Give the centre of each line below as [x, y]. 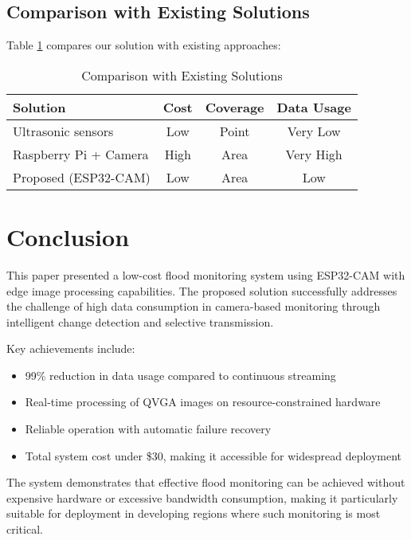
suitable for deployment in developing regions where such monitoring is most [194, 513]
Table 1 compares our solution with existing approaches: [144, 45]
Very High [314, 154]
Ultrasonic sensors [63, 131]
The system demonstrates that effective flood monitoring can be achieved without [206, 482]
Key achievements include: [71, 348]
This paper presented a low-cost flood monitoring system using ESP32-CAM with [206, 274]
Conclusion [68, 236]
